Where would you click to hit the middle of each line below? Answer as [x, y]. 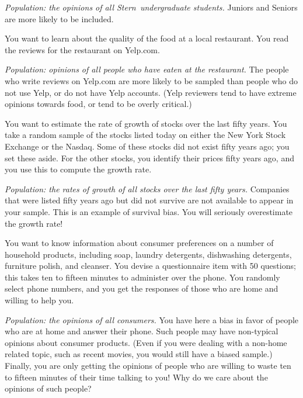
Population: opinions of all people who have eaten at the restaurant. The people [147, 69]
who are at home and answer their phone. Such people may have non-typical [142, 331]
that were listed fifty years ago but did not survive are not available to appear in [149, 200]
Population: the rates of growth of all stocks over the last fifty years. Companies [147, 188]
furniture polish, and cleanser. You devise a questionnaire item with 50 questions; [150, 266]
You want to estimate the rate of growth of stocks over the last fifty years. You [146, 123]
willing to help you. [39, 300]
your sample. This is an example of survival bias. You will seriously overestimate [149, 211]
